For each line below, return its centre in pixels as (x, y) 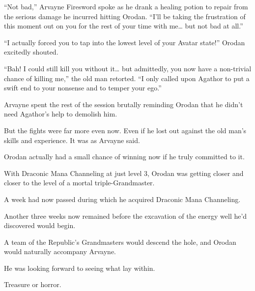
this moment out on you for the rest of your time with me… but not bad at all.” (124, 26)
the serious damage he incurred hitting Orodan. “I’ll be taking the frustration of (125, 16)
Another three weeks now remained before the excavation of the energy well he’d (126, 216)
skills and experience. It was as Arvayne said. (72, 140)
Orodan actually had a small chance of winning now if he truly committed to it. (124, 157)
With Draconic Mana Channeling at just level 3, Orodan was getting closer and (124, 173)
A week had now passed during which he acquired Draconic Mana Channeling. (122, 199)
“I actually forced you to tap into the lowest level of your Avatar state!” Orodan (125, 42)
